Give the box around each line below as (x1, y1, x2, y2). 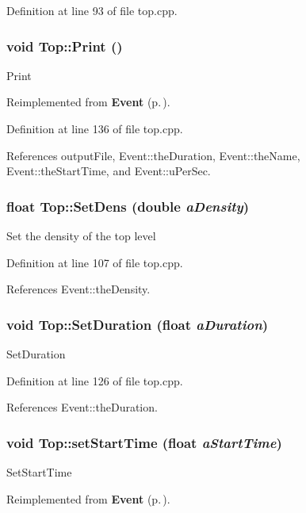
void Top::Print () (6, 36, 123, 56)
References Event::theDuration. (6, 399, 158, 415)
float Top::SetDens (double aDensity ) (6, 196, 250, 216)
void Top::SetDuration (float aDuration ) (6, 314, 269, 334)
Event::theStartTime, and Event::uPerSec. (6, 163, 211, 179)
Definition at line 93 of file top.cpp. (6, 2, 178, 18)
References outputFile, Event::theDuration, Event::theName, (6, 147, 300, 163)
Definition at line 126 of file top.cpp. (6, 372, 183, 389)
